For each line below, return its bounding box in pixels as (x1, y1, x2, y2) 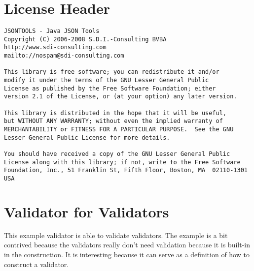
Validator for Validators (4, 201, 169, 221)
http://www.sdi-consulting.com (4, 44, 107, 51)
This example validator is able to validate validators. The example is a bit (4, 230, 228, 240)
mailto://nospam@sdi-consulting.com (4, 52, 124, 60)
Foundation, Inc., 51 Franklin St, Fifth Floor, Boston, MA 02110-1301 (4, 167, 248, 174)
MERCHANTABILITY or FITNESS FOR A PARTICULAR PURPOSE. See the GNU (4, 126, 234, 133)
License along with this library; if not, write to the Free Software (4, 158, 241, 166)
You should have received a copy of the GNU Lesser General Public (4, 150, 230, 157)
